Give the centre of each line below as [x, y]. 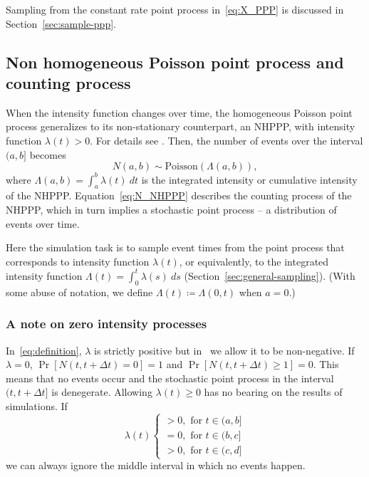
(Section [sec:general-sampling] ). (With [270, 275]
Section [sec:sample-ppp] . [61, 23]
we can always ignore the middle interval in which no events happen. [156, 465]
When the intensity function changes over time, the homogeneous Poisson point [179, 112]
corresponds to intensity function [78, 261]
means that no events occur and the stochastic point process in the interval [170, 378]
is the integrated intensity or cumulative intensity [249, 179]
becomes [48, 154]
